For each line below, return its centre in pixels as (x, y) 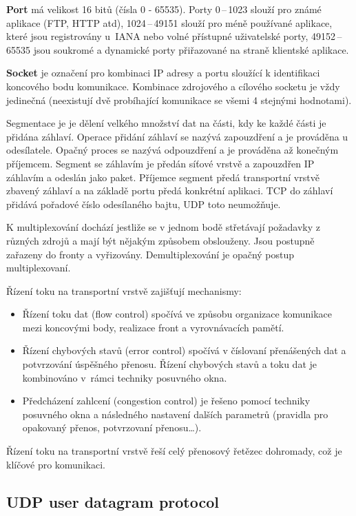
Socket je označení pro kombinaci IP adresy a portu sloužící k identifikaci (163, 73)
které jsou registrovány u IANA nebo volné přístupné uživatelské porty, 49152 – (174, 36)
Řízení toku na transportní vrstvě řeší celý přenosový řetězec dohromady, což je (174, 451)
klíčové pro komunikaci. (56, 464)
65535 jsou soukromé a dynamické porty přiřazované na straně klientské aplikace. (178, 49)
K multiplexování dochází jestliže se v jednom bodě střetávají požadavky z (164, 227)
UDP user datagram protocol (113, 501)
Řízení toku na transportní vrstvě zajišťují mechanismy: (124, 290)
